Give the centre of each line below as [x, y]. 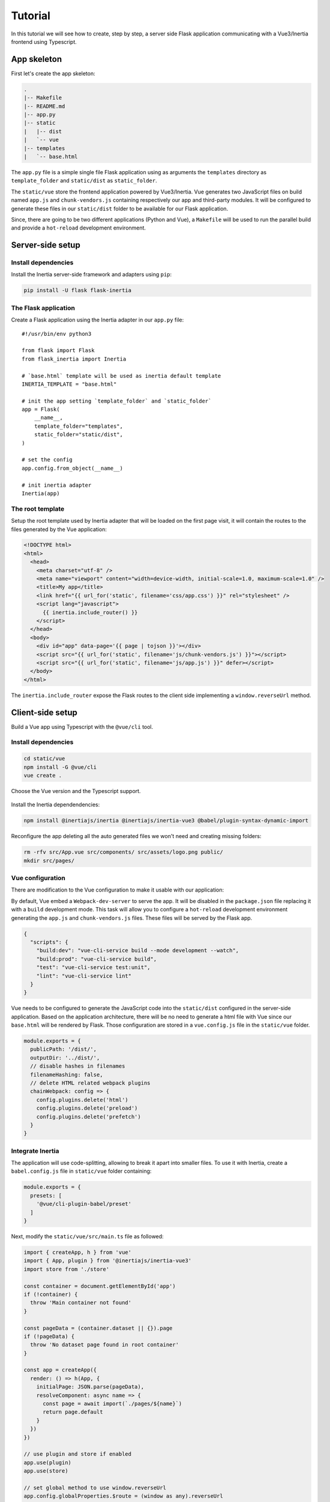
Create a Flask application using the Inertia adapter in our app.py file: [97, 320]
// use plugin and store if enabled [78, 1454]
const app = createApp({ [60, 1370]
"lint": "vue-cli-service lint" [84, 976]
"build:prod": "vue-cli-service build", [97, 959]
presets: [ [46, 1195]
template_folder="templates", [78, 426]
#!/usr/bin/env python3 [57, 334]
